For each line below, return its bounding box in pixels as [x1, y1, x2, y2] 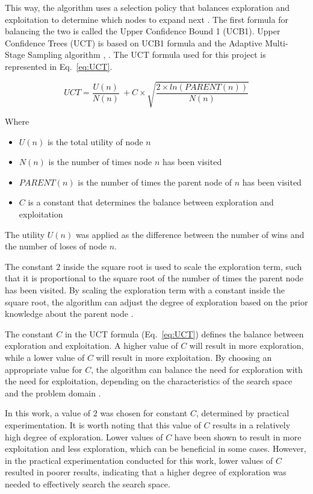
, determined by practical [196, 407, 290, 419]
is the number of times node [48, 155, 152, 168]
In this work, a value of [5, 407, 91, 419]
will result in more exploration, [189, 339, 304, 352]
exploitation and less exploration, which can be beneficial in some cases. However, [5, 442, 306, 455]
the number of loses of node [5, 240, 107, 252]
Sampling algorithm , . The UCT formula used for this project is [28, 48, 266, 61]
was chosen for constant [100, 407, 188, 419]
